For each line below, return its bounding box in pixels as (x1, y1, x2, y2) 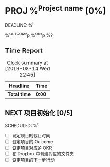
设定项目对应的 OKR (12, 145, 52, 150)
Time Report (5, 46, 43, 54)
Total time (7, 91, 31, 98)
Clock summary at (7, 59, 48, 66)
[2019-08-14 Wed (5, 66, 50, 72)
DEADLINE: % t (5, 21, 34, 28)
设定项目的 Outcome (12, 138, 53, 144)
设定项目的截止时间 (12, 133, 51, 138)
